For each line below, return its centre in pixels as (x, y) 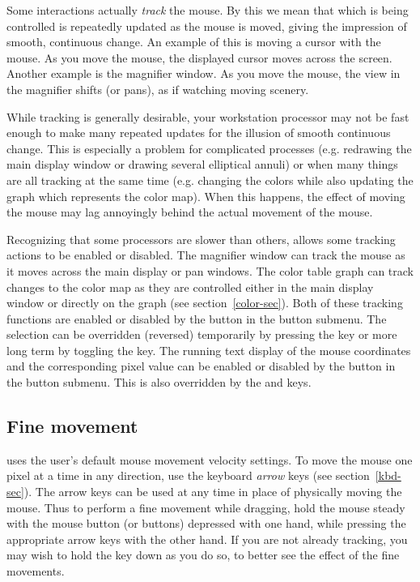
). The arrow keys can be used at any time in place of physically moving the (213, 492)
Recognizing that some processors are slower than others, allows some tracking (201, 239)
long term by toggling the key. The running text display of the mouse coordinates (209, 350)
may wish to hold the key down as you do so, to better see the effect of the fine (203, 555)
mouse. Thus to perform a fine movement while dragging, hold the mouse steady (206, 507)
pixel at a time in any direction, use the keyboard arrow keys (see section (188, 475)
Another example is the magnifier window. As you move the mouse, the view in (204, 73)
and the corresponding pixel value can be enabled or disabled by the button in (201, 366)
